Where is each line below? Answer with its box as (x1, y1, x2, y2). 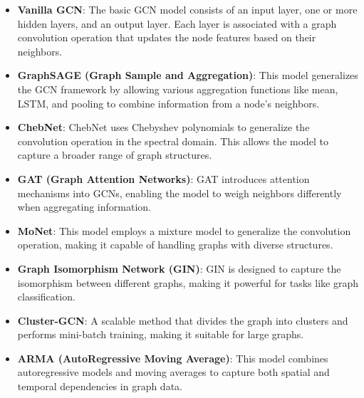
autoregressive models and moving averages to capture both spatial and (17, 365, 330, 379)
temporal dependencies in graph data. (17, 379, 182, 394)
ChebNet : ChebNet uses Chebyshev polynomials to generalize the (17, 120, 310, 135)
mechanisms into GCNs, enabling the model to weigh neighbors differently (17, 185, 342, 200)
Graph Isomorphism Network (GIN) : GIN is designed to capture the (17, 261, 341, 276)
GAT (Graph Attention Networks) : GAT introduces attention (17, 171, 310, 186)
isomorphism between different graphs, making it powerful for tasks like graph (17, 275, 358, 290)
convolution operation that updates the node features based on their (17, 30, 316, 45)
